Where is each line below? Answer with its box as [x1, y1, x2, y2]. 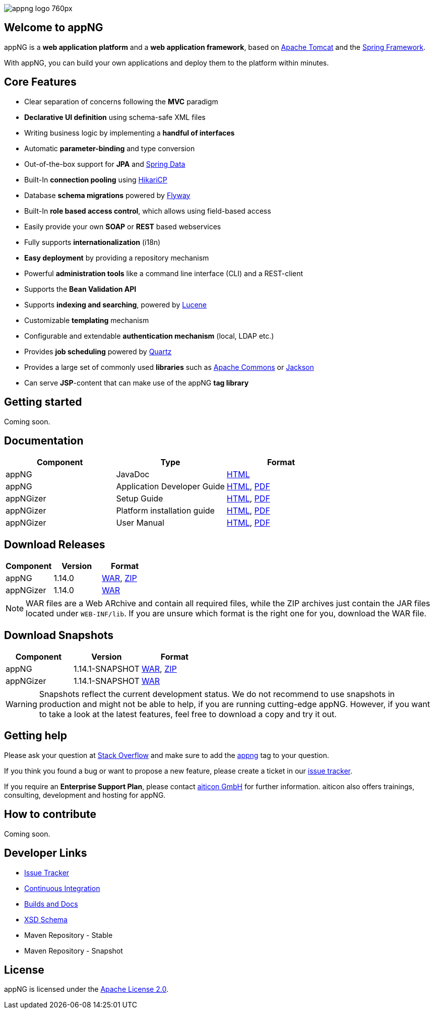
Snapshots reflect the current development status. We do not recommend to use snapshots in [39, 689, 395, 700]
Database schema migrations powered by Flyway [24, 191, 191, 200]
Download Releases [4, 538, 105, 551]
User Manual [116, 518, 164, 528]
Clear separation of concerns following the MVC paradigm [24, 97, 218, 106]
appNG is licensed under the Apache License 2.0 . [4, 985, 168, 994]
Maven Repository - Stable [24, 930, 113, 939]
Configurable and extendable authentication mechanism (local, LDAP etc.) [24, 331, 274, 340]
